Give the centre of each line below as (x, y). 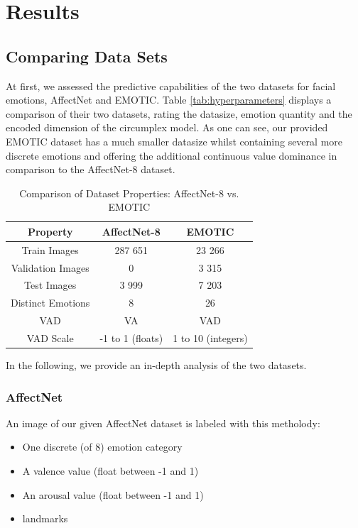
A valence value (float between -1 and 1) (110, 471)
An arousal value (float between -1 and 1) (113, 494)
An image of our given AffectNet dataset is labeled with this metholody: (163, 423)
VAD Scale (50, 337)
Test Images (50, 285)
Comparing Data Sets (87, 56)
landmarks (45, 518)
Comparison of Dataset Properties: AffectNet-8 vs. (129, 193)
